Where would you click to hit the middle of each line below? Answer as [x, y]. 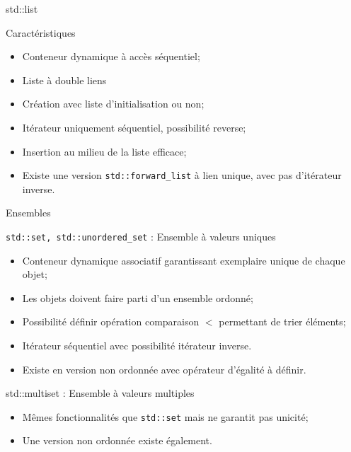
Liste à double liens [64, 80]
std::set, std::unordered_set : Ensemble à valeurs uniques [141, 236]
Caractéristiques [41, 32]
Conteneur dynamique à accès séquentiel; [111, 56]
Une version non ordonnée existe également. [117, 440]
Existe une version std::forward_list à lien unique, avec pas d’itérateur [182, 175]
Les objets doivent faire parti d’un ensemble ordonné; [138, 297]
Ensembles [28, 213]
